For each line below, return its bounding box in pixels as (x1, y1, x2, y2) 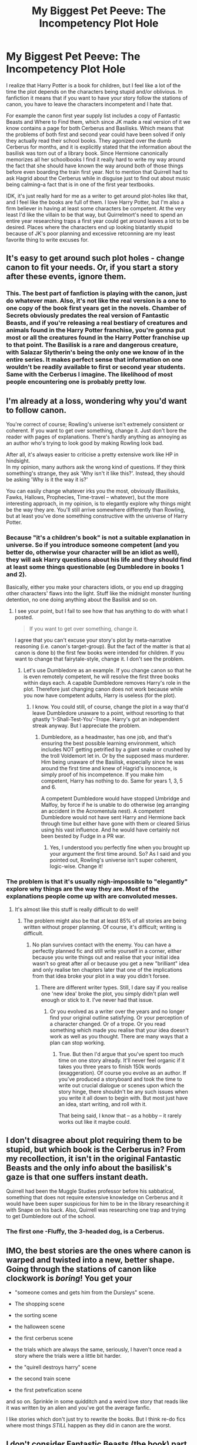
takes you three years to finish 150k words (58, 1063, 161, 1070)
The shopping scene (14, 1301, 65, 1308)
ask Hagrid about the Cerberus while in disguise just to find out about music (6, 174, 191, 182)
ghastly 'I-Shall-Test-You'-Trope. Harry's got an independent (32, 716, 179, 723)
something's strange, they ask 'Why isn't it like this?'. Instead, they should (6, 470, 185, 477)
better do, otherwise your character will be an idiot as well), (6, 548, 179, 556)
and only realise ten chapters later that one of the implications (32, 966, 182, 973)
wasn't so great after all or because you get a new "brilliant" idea (32, 959, 190, 967)
